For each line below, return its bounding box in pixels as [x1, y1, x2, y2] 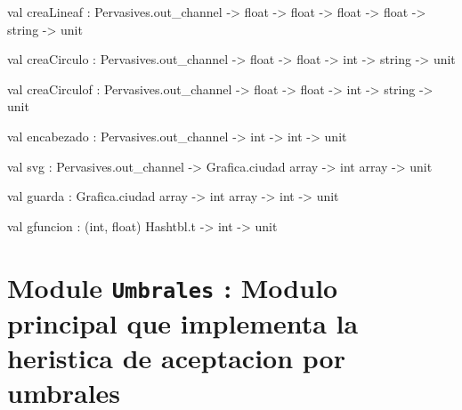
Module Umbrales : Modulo [7, 269, 338, 305]
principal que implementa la [7, 304, 359, 341]
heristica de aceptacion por [7, 340, 345, 376]
